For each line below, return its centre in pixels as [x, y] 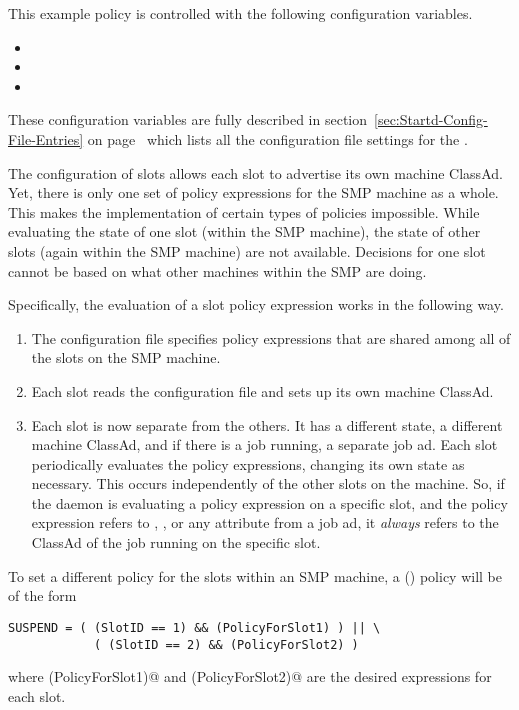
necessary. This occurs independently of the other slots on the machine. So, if [268, 483]
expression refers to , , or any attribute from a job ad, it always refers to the [265, 522]
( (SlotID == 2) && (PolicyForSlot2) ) [226, 644]
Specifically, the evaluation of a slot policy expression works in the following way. [256, 304]
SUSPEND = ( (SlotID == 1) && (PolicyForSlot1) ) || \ [194, 627]
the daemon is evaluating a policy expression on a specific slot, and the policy [269, 502]
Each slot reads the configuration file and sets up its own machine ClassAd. [262, 390]
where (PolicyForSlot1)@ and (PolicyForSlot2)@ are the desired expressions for [250, 676]
